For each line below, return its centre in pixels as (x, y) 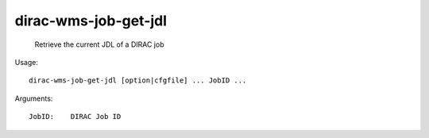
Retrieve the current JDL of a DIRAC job (99, 44)
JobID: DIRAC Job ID (75, 117)
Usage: (27, 62)
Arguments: (34, 98)
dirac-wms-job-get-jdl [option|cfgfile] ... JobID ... (138, 80)
